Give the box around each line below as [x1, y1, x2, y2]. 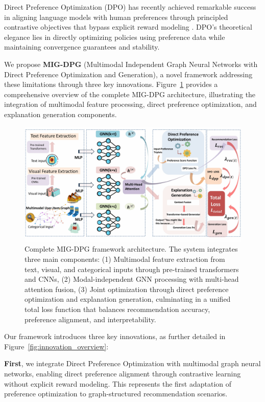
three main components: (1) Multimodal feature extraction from [25, 253, 225, 264]
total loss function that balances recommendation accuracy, [25, 303, 210, 314]
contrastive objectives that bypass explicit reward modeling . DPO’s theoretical [4, 21, 252, 32]
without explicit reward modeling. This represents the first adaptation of [4, 378, 232, 389]
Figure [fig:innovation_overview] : [4, 341, 109, 351]
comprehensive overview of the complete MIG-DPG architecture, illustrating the [4, 88, 256, 99]
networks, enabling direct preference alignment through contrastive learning [4, 368, 241, 378]
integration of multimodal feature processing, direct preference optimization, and [4, 99, 257, 109]
